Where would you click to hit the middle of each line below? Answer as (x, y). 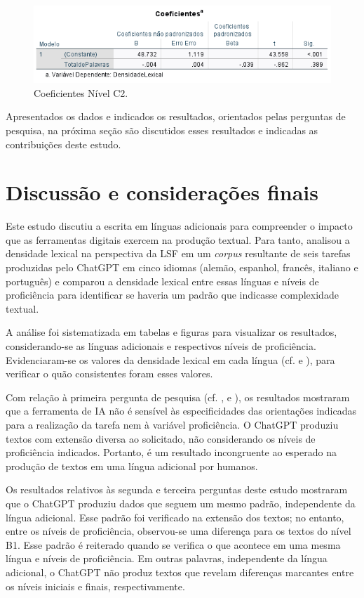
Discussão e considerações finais (162, 192)
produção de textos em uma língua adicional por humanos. (132, 466)
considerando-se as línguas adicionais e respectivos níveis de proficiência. (161, 346)
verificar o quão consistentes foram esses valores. (109, 373)
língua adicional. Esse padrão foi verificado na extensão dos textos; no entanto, (175, 517)
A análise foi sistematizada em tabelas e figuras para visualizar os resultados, (171, 332)
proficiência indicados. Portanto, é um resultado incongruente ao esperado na (171, 452)
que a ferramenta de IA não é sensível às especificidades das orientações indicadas (181, 411)
